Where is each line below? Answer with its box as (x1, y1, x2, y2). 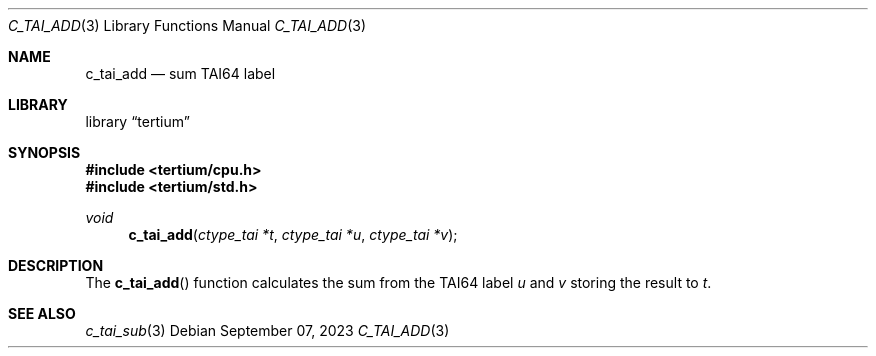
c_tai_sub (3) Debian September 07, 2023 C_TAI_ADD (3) (85, 322, 450, 339)
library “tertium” (85, 113, 190, 130)
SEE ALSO (8, 305, 76, 322)
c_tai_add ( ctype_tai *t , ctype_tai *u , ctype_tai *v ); (128, 226, 458, 243)
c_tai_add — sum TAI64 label (85, 65, 276, 82)
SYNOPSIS (8, 144, 81, 161)
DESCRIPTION (8, 257, 104, 274)
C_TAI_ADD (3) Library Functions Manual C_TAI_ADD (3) (8, 17, 367, 34)
